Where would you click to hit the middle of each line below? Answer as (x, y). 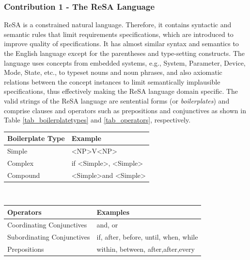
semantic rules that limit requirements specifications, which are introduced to (119, 34)
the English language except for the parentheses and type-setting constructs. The (124, 53)
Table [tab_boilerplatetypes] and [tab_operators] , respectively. (97, 120)
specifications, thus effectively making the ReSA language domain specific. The (121, 91)
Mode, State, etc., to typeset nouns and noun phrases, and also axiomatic (113, 72)
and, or (107, 224)
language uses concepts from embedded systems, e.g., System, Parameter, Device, (125, 62)
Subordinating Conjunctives (49, 236)
